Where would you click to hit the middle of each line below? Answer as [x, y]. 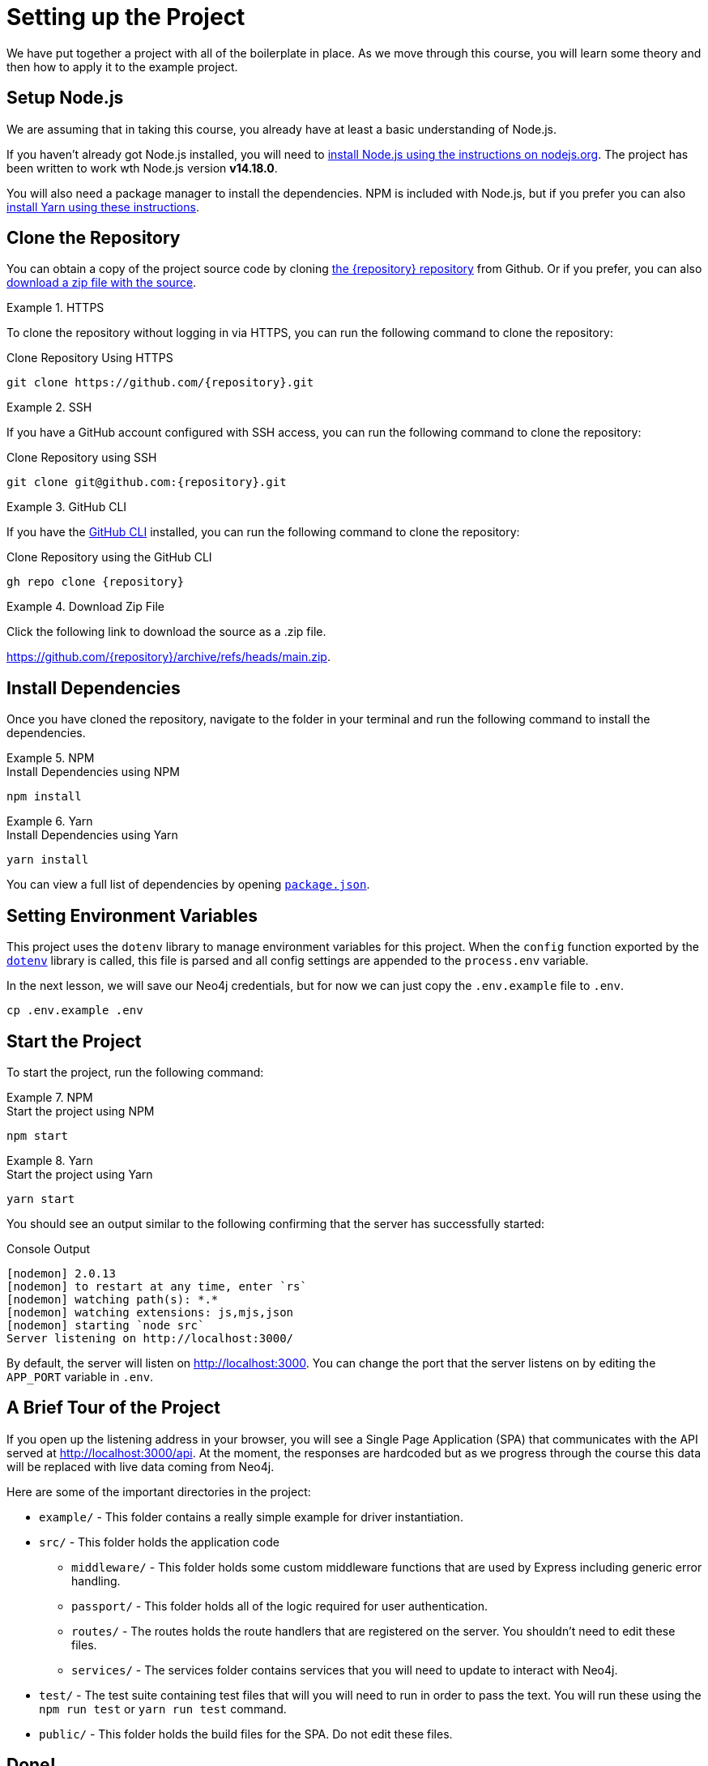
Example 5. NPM [51, 758]
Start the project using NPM [81, 1111]
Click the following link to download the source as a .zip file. [166, 632]
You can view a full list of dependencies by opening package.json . [188, 885]
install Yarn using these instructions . [103, 207]
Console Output [49, 1248]
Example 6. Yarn [50, 821]
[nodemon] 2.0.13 [61, 1273]
